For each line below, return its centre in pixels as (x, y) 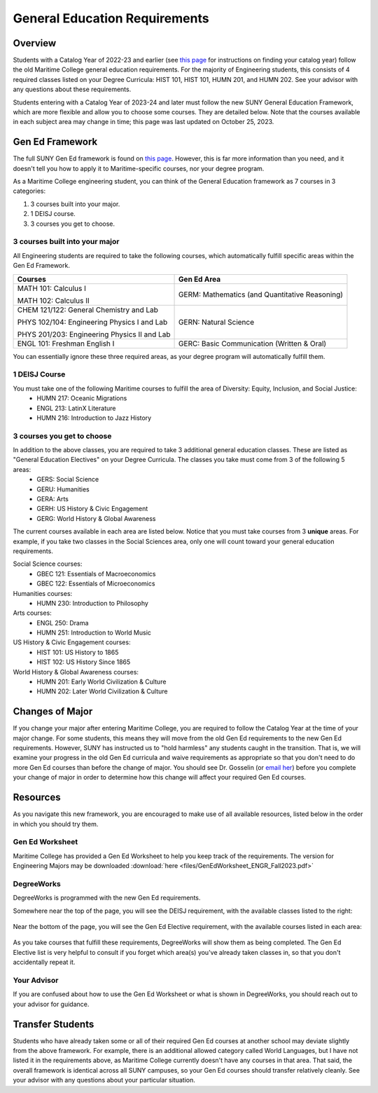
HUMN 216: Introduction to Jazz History (94, 418)
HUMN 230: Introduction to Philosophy (92, 603)
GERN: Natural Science (217, 322)
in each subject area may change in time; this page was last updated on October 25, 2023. (143, 122)
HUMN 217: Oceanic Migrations (82, 398)
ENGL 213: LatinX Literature (76, 408)
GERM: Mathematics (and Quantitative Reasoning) (261, 294)
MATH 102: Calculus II (54, 300)
